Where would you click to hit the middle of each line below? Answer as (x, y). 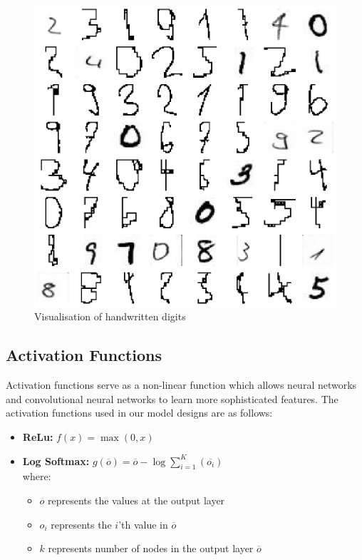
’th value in (143, 524)
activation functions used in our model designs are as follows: (139, 413)
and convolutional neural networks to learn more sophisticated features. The (172, 398)
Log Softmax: (56, 460)
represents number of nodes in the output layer (151, 548)
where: (37, 476)
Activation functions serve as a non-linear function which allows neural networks (181, 385)
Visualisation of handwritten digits (110, 316)
